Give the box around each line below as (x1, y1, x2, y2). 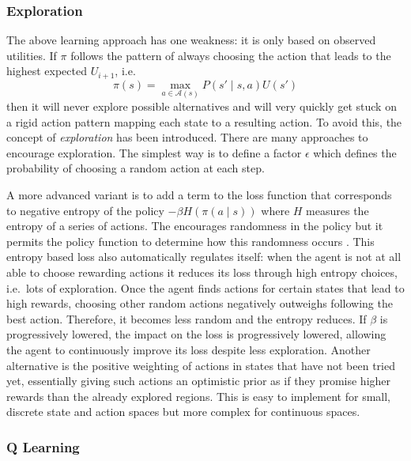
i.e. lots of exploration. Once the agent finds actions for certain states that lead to (6, 279, 405, 296)
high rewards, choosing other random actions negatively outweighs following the (6, 295, 393, 312)
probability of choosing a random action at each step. (6, 160, 265, 176)
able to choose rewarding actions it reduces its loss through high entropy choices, (6, 264, 398, 281)
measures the (306, 202, 369, 218)
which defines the (313, 144, 397, 161)
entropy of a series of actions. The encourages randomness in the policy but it (6, 217, 383, 234)
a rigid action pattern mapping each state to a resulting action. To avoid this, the (6, 113, 402, 130)
